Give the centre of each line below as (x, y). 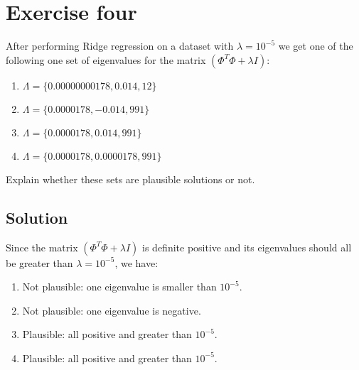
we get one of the (316, 46)
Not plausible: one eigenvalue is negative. (112, 310)
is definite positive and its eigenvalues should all (247, 247)
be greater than (39, 262)
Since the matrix (42, 247)
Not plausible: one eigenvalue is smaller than (119, 287)
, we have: (136, 262)
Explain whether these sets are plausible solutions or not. (130, 179)
